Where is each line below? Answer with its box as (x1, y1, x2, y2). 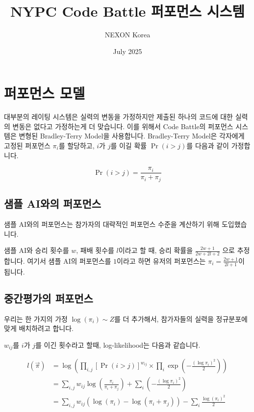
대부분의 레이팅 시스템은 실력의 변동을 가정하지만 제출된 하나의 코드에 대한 (4, 111, 233, 122)
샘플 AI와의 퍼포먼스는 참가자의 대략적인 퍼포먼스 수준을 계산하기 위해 (4, 219, 220, 229)
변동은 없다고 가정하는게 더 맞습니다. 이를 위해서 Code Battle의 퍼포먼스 (12, 121, 233, 131)
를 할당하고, (58, 140, 95, 151)
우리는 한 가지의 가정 (4, 313, 68, 324)
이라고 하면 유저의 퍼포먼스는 (117, 255, 206, 266)
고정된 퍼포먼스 (4, 140, 51, 151)
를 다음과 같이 (186, 140, 229, 151)
